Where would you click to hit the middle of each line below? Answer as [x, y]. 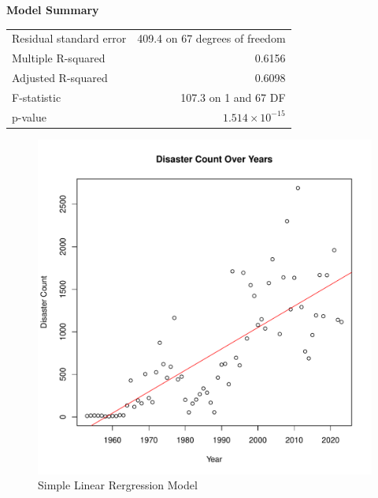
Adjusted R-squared [60, 78]
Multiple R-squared [59, 58]
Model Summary [53, 9]
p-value [29, 116]
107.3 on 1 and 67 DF [233, 97]
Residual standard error [69, 38]
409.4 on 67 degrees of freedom [211, 38]
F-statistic [37, 97]
